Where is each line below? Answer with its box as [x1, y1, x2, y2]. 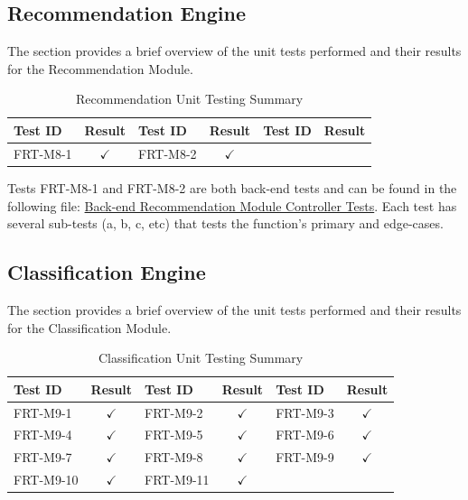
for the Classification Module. [7, 318, 172, 337]
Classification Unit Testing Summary [98, 348, 304, 367]
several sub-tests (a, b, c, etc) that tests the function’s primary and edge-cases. [7, 214, 444, 233]
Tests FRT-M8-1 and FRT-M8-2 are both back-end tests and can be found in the [7, 178, 457, 197]
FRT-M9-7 [14, 448, 72, 467]
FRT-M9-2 [145, 403, 203, 421]
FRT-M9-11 [145, 470, 210, 489]
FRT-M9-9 [276, 448, 334, 467]
